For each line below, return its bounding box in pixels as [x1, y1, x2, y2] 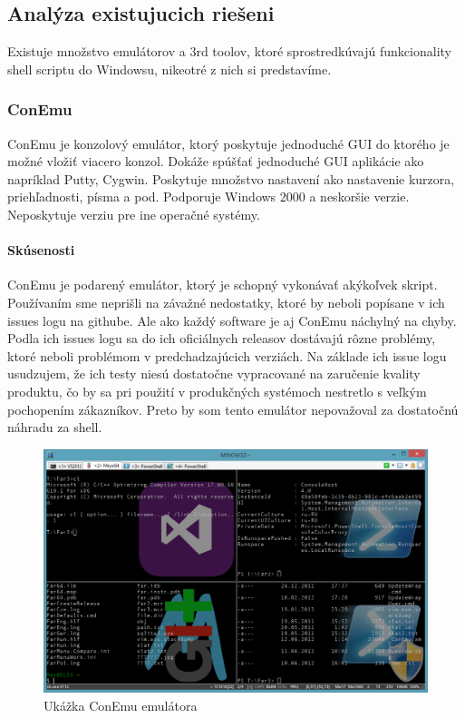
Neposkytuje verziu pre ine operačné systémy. [7, 204, 260, 223]
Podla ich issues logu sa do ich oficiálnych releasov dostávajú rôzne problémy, [7, 329, 436, 348]
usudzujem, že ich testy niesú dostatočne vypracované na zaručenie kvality [7, 364, 421, 383]
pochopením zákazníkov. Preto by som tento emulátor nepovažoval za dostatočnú [7, 399, 459, 418]
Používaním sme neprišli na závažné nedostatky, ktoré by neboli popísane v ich [7, 292, 445, 311]
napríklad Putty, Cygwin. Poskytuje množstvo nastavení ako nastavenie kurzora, [7, 169, 455, 188]
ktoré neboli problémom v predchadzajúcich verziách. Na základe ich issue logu [7, 346, 447, 365]
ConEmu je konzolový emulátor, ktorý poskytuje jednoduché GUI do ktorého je [7, 133, 450, 152]
